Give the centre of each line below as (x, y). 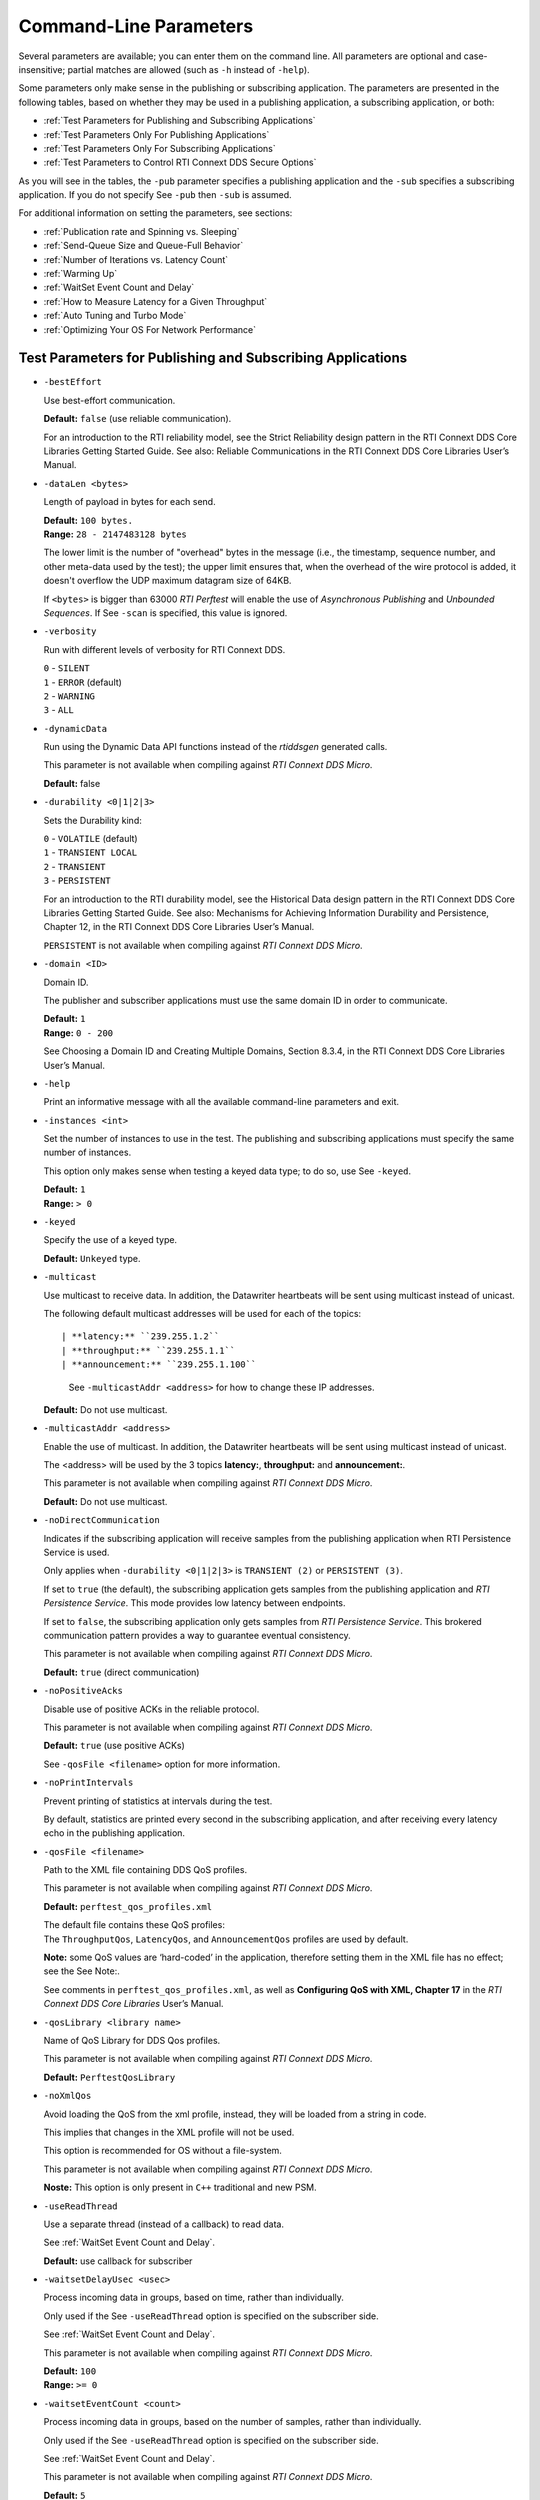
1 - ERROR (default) (82, 682)
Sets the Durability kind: (92, 820)
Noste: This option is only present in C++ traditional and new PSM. (180, 2187)
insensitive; (42, 69)
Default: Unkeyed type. (92, 1258)
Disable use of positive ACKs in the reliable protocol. (151, 1709)
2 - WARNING (69, 696)
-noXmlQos (67, 2096)
